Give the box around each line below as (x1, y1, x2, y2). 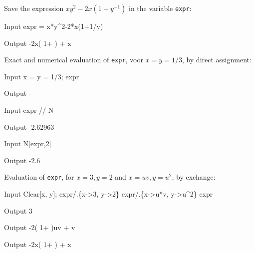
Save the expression (4, 3, 64, 13)
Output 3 (4, 205, 32, 216)
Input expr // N (4, 105, 54, 115)
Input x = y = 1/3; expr (4, 71, 79, 81)
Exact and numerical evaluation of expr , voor (4, 54, 143, 65)
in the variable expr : (129, 3, 192, 13)
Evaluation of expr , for (4, 172, 74, 182)
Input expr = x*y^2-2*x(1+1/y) (4, 21, 103, 31)
